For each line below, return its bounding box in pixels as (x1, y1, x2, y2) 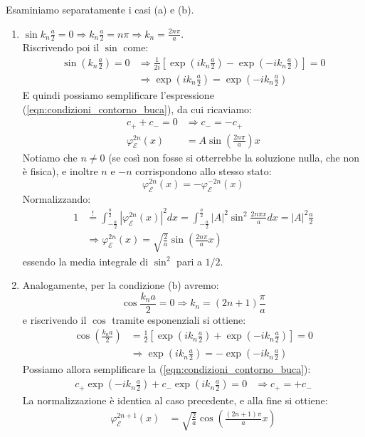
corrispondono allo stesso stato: (135, 164, 272, 179)
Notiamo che (22, 149, 78, 164)
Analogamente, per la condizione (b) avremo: (22, 278, 219, 293)
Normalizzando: (22, 191, 91, 206)
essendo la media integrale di (22, 253, 149, 268)
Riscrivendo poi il (22, 40, 100, 55)
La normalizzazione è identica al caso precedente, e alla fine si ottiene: (22, 392, 328, 407)
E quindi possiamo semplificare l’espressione (22, 87, 214, 102)
